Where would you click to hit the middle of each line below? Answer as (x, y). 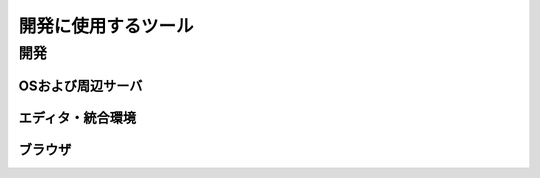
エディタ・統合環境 (77, 117)
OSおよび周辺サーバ (80, 85)
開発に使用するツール (106, 26)
